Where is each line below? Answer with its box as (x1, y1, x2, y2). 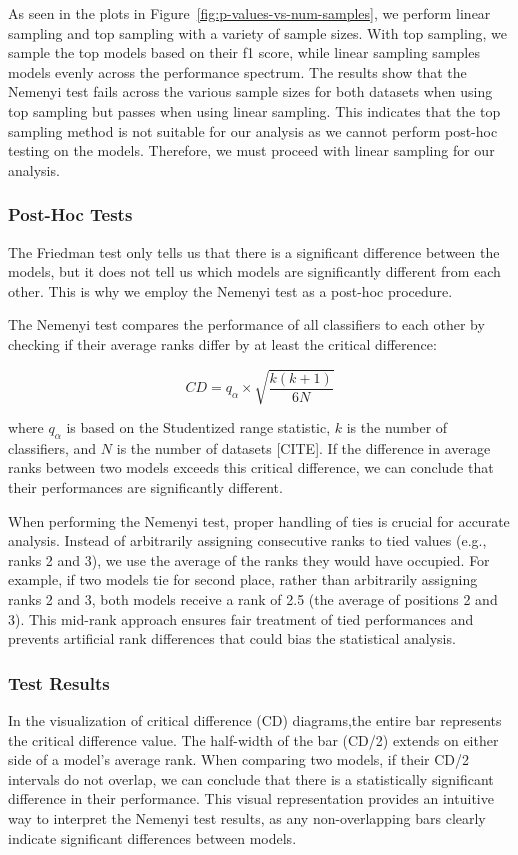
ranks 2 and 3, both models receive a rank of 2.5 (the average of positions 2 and (8, 589, 498, 610)
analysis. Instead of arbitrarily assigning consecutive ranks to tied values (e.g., (8, 530, 487, 551)
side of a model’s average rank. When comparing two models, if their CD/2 (8, 749, 470, 770)
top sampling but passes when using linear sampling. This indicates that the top (8, 100, 501, 121)
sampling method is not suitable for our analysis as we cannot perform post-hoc (8, 120, 498, 141)
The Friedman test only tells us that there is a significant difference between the (8, 241, 500, 262)
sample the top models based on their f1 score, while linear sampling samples (8, 42, 480, 63)
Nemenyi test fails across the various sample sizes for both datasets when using (8, 81, 493, 102)
